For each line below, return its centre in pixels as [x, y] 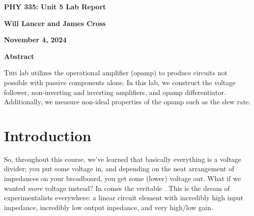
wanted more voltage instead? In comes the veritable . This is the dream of [117, 188]
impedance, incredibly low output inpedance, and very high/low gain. [109, 207]
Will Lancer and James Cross [55, 23]
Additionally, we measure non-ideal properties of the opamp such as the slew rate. [127, 102]
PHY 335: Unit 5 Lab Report [55, 6]
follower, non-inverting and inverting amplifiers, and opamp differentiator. [115, 92]
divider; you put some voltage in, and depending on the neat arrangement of [119, 169]
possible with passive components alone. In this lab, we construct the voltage [120, 82]
